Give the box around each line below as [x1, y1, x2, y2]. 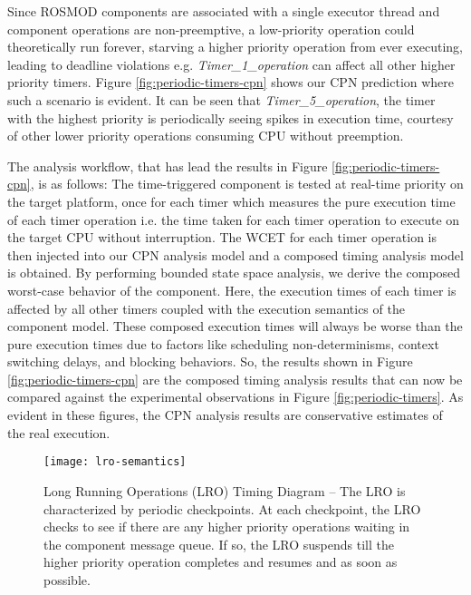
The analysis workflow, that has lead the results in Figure [7, 156, 328, 175]
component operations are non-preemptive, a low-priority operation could [7, 19, 415, 38]
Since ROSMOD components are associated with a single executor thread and [7, 2, 440, 20]
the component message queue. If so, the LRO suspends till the [43, 534, 394, 553]
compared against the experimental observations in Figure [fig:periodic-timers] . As [7, 387, 464, 406]
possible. [43, 570, 91, 589]
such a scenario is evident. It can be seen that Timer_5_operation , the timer [7, 90, 436, 109]
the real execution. [7, 423, 111, 442]
